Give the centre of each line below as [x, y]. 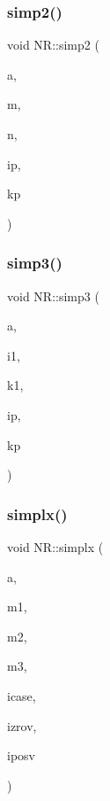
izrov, [22, 725]
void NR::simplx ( [55, 546]
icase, [22, 695]
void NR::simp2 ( [53, 45]
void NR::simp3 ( [53, 296]
